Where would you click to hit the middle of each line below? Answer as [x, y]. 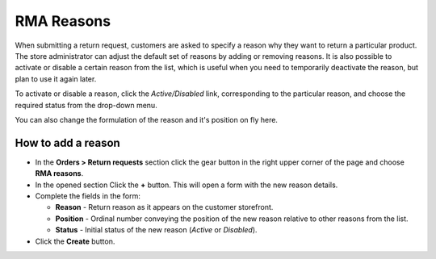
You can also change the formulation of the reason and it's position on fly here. [147, 119]
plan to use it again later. [56, 79]
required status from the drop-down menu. [86, 105]
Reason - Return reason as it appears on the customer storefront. [164, 207]
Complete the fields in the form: [88, 196]
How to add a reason [67, 142]
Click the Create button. [75, 241]
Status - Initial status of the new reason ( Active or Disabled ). [156, 230]
